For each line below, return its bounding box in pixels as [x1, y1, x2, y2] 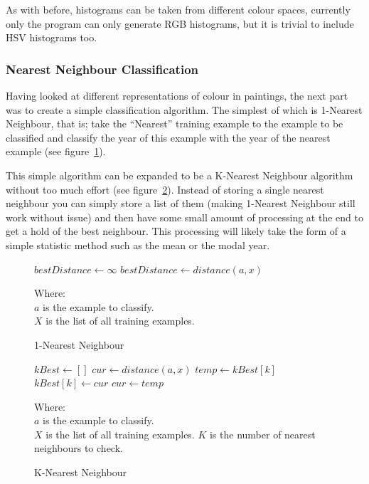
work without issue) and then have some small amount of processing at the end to [6, 209, 363, 224]
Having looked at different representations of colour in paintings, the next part [6, 88, 348, 102]
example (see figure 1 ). [6, 144, 106, 159]
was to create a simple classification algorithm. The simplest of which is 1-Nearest [6, 102, 363, 117]
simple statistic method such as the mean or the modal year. [6, 237, 270, 252]
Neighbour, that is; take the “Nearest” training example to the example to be [6, 116, 343, 131]
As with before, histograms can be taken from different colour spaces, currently [6, 2, 351, 16]
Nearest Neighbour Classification [6, 60, 199, 78]
